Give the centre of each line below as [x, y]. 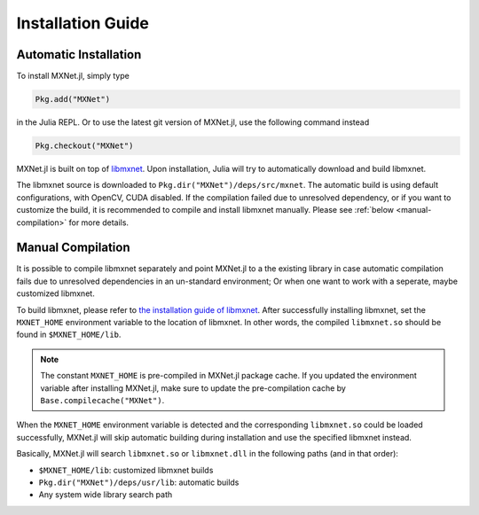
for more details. [98, 222]
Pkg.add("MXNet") [73, 99]
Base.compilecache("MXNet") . [102, 400]
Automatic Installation [79, 55]
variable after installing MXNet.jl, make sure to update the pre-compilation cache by [193, 388]
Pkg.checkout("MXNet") [84, 146]
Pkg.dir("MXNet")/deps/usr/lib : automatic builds [139, 482]
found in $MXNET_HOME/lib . [69, 335]
